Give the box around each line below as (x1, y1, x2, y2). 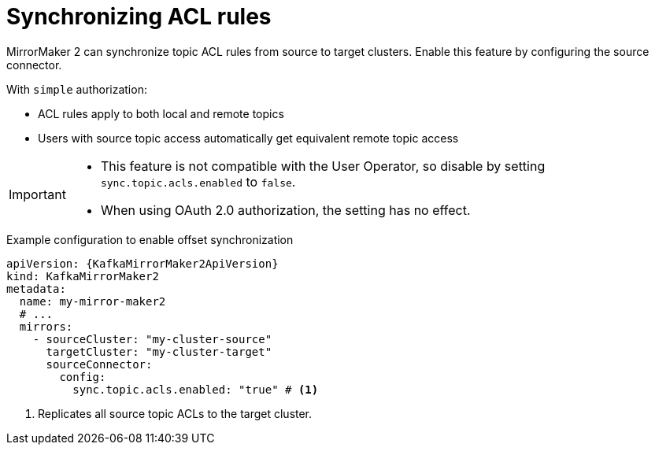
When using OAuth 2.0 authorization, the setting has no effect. (100, 201, 471, 218)
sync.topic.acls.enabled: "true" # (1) (72, 383, 319, 396)
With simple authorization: (6, 82, 147, 96)
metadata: (6, 282, 66, 295)
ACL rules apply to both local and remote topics (38, 106, 284, 120)
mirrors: (19, 320, 73, 333)
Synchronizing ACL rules (6, 3, 272, 30)
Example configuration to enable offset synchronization (6, 232, 294, 246)
